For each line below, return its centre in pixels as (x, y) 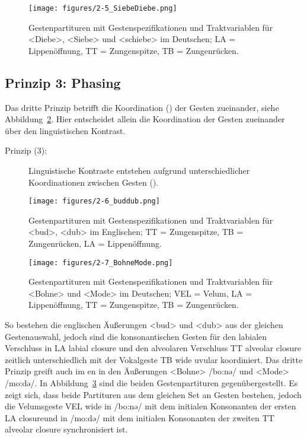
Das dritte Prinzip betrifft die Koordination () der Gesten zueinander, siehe (142, 107)
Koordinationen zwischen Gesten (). (94, 182)
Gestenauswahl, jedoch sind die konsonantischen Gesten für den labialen (136, 336)
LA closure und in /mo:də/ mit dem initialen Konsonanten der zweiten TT (140, 417)
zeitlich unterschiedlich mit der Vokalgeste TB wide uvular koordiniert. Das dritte (154, 359)
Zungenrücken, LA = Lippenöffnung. (95, 244)
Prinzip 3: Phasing (63, 82)
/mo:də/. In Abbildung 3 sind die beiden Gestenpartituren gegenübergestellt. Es (151, 383)
